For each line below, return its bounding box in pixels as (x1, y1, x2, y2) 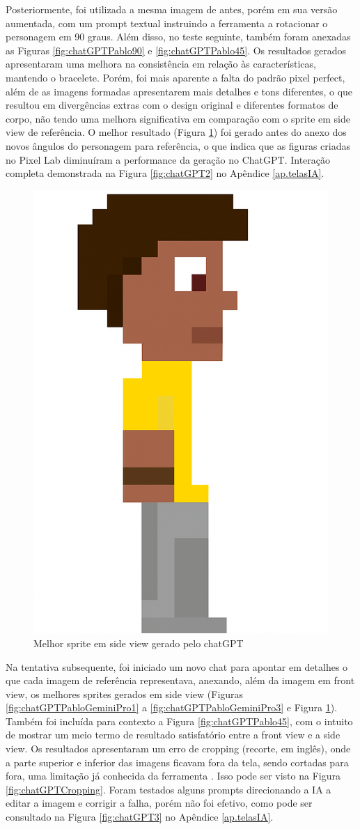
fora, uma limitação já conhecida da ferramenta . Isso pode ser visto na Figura (6, 768, 341, 783)
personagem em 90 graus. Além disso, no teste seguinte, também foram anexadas (6, 29, 351, 44)
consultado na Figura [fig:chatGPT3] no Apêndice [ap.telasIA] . (6, 809, 274, 824)
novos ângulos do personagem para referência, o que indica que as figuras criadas (6, 138, 350, 153)
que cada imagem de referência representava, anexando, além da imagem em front (6, 673, 355, 688)
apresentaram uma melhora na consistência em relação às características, (6, 56, 316, 71)
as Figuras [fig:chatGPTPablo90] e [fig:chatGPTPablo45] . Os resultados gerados (6, 42, 347, 57)
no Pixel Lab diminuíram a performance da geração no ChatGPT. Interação (6, 152, 331, 166)
